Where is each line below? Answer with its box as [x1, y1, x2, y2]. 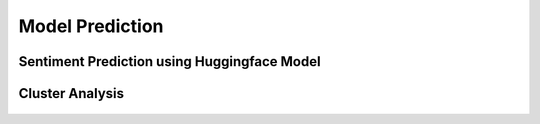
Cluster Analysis [18, 85, 125, 102]
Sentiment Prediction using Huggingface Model [18, 53, 321, 70]
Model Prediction [18, 15, 164, 37]
